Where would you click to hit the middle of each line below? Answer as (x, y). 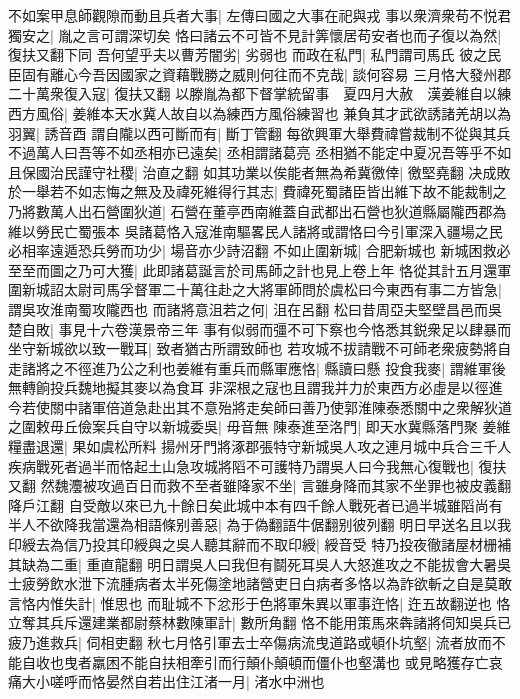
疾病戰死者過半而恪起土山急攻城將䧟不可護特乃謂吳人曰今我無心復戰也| (241, 465)
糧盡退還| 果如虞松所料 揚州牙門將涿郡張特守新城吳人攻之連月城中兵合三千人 (260, 446)
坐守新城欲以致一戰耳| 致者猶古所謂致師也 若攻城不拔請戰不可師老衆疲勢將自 (260, 348)
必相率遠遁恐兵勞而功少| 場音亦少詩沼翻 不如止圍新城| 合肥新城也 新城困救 (252, 250)
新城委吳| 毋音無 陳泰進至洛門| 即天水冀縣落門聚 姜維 (336, 426)
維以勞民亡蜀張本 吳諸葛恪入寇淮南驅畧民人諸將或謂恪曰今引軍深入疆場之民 (255, 230)
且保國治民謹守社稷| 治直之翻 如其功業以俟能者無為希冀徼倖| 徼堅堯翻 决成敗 (259, 171)
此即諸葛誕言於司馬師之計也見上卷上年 (268, 269)
